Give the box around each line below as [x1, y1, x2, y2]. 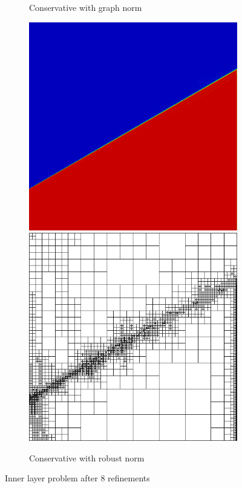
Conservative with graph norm [29, 1, 142, 13]
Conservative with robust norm [29, 451, 145, 464]
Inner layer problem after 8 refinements [5, 472, 150, 484]
